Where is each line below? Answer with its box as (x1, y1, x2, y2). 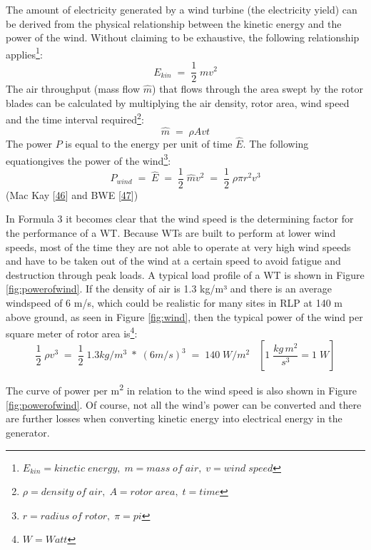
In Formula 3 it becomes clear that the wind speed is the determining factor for (6, 211, 354, 226)
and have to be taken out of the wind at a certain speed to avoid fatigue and (6, 253, 341, 268)
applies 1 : (6, 44, 43, 61)
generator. (6, 424, 50, 439)
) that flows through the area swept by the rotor (152, 81, 363, 96)
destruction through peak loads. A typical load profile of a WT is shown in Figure (6, 267, 365, 282)
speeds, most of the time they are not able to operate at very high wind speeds (6, 239, 351, 254)
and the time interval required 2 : (6, 110, 144, 126)
